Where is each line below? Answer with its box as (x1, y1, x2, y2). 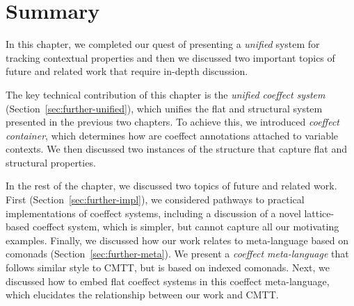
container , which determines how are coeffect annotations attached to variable (6, 128, 339, 142)
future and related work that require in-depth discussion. (6, 64, 248, 78)
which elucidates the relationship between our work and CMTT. (6, 287, 279, 302)
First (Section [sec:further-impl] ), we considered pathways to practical (6, 192, 305, 207)
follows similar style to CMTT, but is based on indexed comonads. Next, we (6, 260, 330, 275)
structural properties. (6, 155, 96, 169)
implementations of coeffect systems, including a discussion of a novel (6, 205, 301, 220)
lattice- (304, 205, 335, 220)
